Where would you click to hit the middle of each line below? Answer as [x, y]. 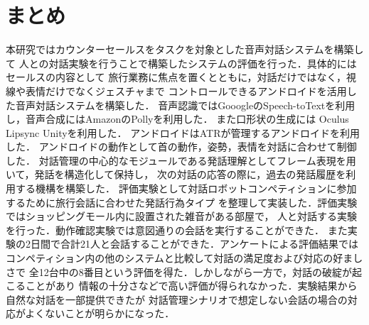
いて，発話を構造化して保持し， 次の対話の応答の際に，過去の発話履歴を [176, 174]
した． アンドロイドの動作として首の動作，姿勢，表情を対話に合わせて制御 [181, 147]
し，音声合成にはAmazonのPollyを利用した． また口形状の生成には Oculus [177, 119]
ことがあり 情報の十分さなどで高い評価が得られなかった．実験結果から [191, 286]
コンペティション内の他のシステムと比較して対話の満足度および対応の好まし [184, 258]
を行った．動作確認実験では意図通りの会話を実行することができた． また [177, 230]
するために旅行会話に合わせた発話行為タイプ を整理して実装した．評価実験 [182, 202]
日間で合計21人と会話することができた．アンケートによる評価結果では [194, 244]
